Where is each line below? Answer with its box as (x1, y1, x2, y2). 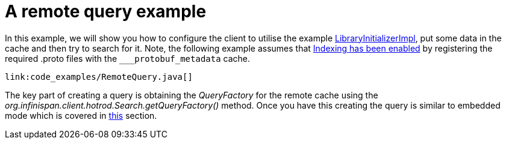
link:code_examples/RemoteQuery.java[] (5, 71, 193, 82)
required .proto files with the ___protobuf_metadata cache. (5, 53, 251, 64)
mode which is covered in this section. (5, 110, 157, 121)
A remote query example (5, 1, 207, 22)
